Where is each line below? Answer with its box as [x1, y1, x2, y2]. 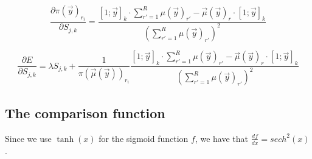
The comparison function [5, 103, 165, 122]
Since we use [5, 132, 52, 144]
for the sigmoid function [99, 132, 189, 144]
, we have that [195, 132, 249, 144]
